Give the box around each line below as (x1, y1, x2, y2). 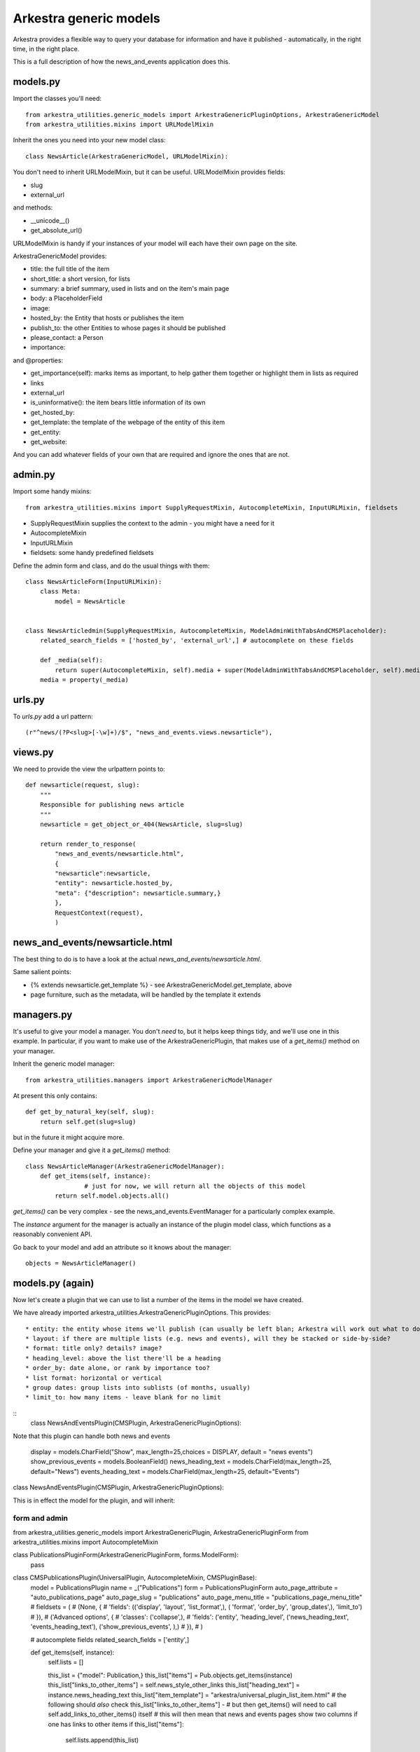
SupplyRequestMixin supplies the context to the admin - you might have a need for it (30, 519, 274, 528)
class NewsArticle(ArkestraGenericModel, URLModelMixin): (25, 152, 229, 160)
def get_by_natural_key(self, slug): (25, 1108, 155, 1116)
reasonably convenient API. (13, 1230, 92, 1238)
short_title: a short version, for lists (30, 274, 131, 283)
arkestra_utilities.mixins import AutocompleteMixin (13, 1538, 159, 1547)
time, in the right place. (13, 44, 80, 53)
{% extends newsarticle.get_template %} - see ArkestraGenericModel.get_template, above (30, 980, 292, 989)
